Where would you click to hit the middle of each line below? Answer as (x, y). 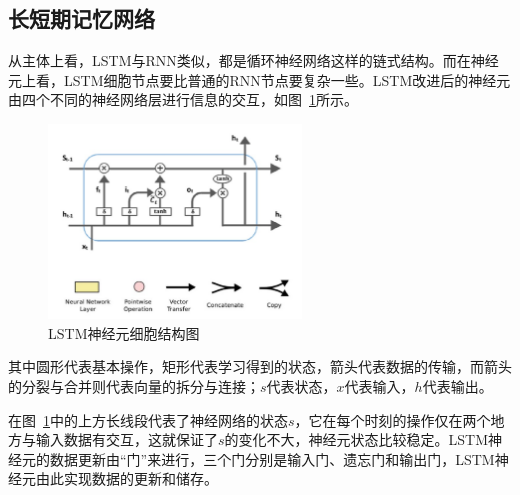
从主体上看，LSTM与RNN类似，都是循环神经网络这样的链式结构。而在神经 (253, 60)
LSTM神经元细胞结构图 (124, 332)
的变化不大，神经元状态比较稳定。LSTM (356, 439)
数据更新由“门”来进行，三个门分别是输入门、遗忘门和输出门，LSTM (272, 458)
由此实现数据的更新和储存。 (126, 478)
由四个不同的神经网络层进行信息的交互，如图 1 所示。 (183, 99)
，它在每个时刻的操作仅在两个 (392, 419)
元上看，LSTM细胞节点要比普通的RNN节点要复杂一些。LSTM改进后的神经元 (259, 79)
